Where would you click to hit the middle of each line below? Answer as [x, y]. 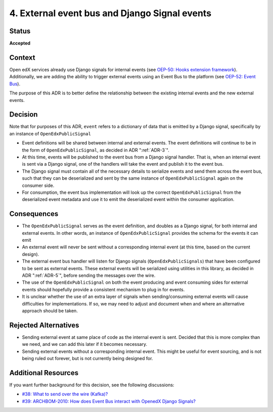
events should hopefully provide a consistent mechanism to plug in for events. [103, 289]
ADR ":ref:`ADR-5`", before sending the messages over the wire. [89, 275]
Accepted [20, 43]
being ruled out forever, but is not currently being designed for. [87, 358]
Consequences [34, 214]
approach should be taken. [50, 311]
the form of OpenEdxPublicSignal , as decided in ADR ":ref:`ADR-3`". [96, 150]
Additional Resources [44, 373]
